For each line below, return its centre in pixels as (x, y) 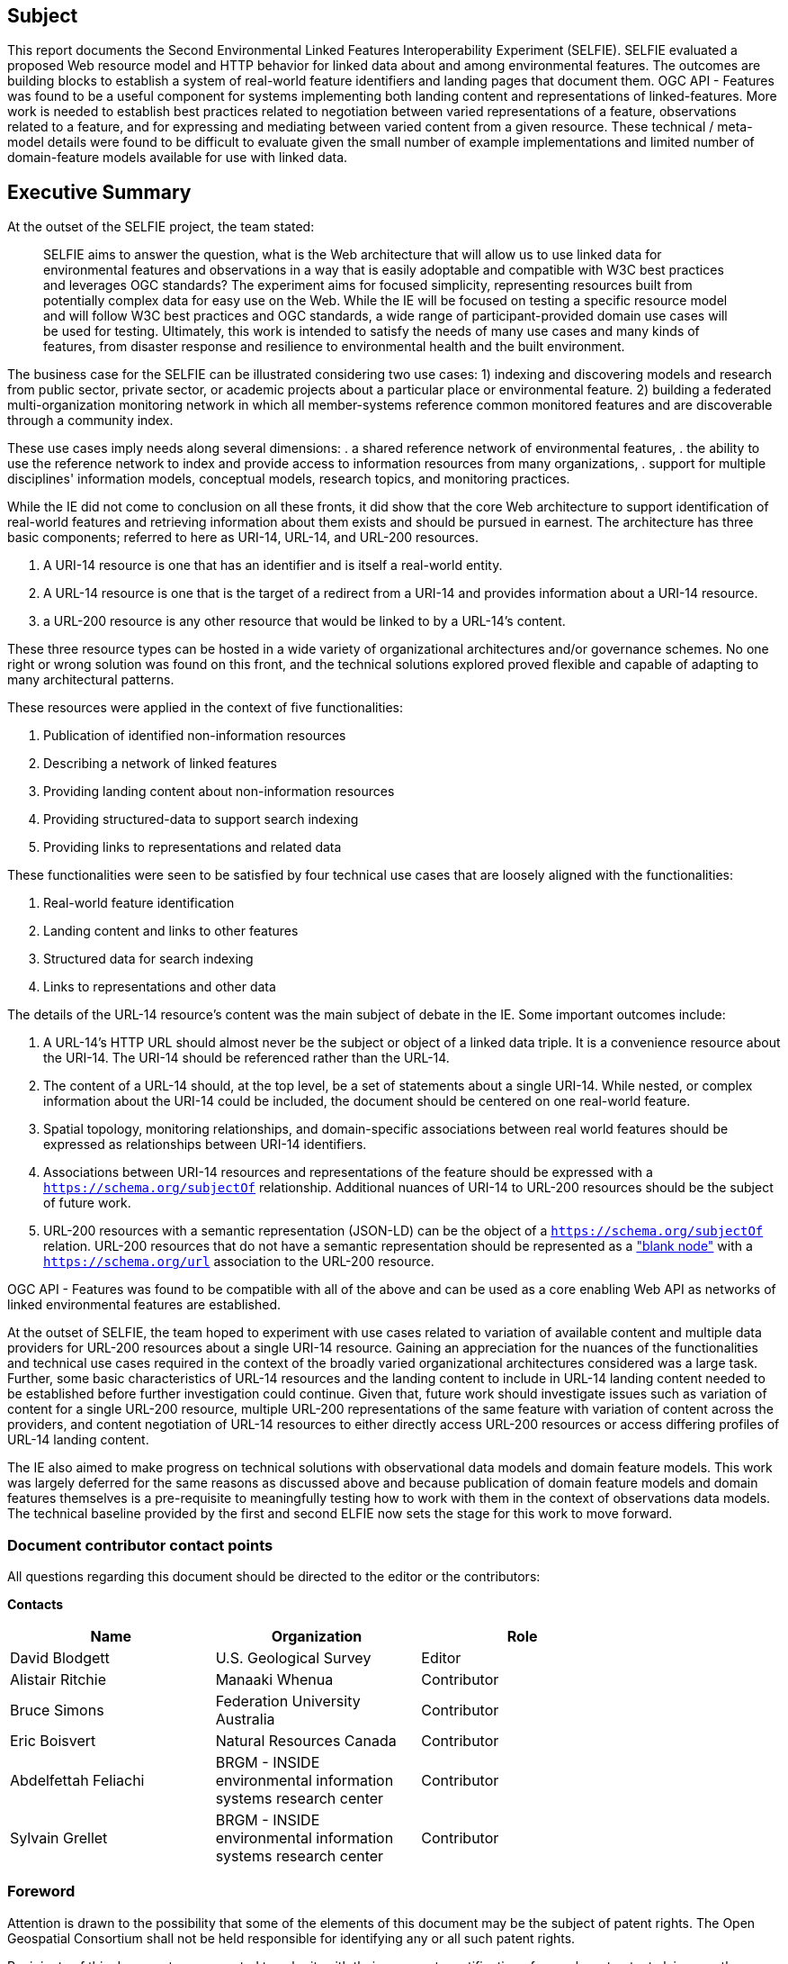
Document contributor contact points (140, 1545)
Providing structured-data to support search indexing (201, 819)
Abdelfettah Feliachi (77, 1781)
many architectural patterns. (91, 680)
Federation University (288, 1702)
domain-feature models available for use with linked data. (178, 158)
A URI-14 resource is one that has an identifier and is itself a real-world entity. (273, 566)
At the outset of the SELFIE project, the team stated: (161, 227)
